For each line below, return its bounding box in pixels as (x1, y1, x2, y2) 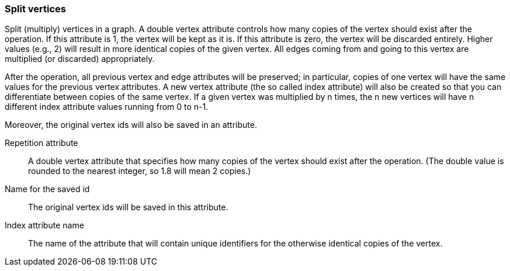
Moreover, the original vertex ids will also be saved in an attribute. (5, 120, 257, 130)
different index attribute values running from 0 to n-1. (5, 102, 209, 112)
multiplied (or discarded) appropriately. (5, 54, 155, 64)
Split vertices (5, 3, 66, 15)
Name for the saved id (5, 184, 90, 194)
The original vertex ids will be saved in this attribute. (28, 202, 228, 213)
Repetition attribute (5, 138, 78, 148)
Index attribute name (5, 220, 84, 231)
